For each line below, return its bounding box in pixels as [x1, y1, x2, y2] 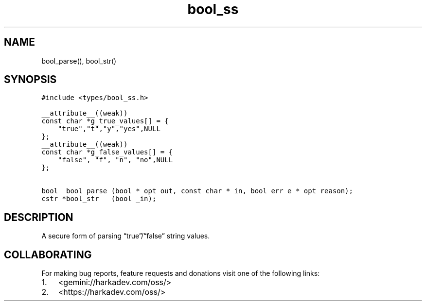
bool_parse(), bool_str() [41, 56, 117, 65]
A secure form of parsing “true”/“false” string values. [41, 232, 210, 240]
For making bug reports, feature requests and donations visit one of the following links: [41, 269, 320, 278]
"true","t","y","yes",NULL [58, 125, 160, 133]
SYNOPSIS [4, 73, 57, 86]
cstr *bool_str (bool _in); [41, 195, 157, 203]
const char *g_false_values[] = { [41, 148, 173, 156]
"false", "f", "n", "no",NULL [58, 156, 173, 164]
